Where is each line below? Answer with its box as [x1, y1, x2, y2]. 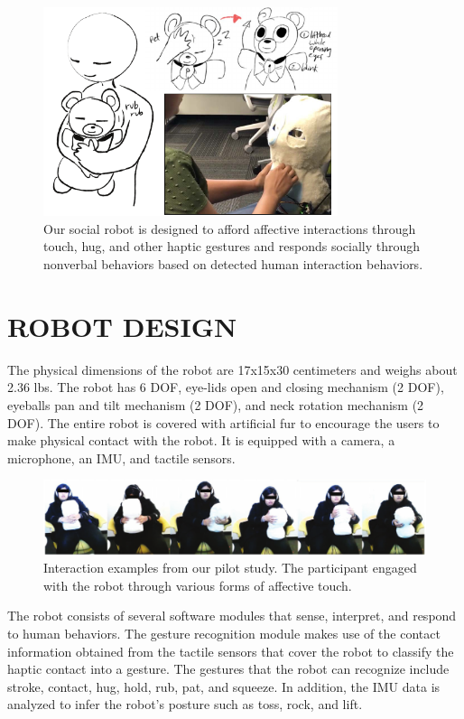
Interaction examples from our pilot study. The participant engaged [43, 558, 417, 577]
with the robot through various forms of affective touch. [43, 575, 352, 594]
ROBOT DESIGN [7, 307, 237, 344]
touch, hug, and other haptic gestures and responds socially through [43, 237, 421, 256]
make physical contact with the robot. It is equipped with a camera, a [7, 431, 395, 450]
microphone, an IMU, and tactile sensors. [7, 448, 236, 467]
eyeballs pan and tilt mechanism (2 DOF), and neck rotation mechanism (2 [7, 395, 424, 414]
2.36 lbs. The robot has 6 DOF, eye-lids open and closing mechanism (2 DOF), [7, 378, 444, 397]
